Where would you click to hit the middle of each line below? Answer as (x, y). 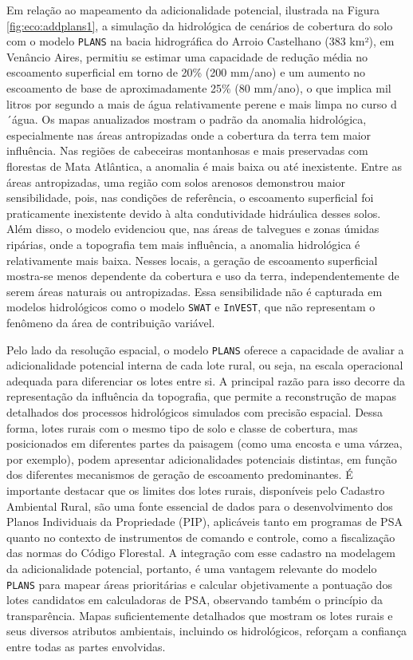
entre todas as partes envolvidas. (86, 646)
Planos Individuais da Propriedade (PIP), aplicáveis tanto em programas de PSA (205, 522)
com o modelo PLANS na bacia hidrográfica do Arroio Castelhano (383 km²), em (201, 41)
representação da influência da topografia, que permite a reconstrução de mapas (201, 396)
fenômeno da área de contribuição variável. (111, 322)
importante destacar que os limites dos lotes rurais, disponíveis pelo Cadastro (196, 490)
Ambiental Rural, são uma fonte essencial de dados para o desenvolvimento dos (200, 506)
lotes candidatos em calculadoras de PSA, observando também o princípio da (195, 600)
